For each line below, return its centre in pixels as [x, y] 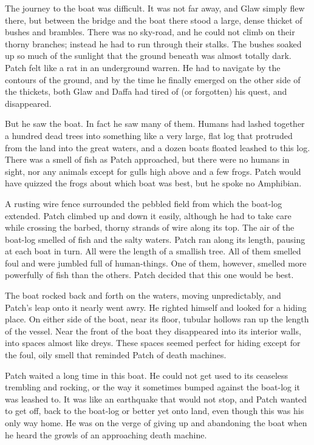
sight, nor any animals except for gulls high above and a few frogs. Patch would [153, 171]
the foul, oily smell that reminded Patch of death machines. [116, 355]
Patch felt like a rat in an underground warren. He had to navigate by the [143, 67]
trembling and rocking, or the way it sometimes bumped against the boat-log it [153, 387]
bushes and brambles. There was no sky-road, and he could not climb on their [150, 32]
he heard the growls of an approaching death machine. [106, 434]
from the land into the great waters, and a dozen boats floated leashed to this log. [158, 147]
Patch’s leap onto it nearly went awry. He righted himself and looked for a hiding [156, 307]
